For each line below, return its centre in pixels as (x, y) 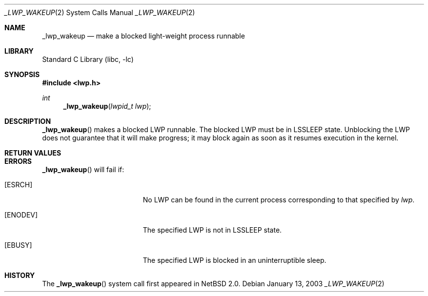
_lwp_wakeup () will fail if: (83, 169)
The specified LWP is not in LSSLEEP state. (212, 230)
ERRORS (18, 161)
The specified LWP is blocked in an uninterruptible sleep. (234, 260)
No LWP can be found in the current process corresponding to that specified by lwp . (279, 200)
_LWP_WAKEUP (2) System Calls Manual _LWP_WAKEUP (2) (100, 12)
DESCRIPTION (28, 121)
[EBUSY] (18, 245)
